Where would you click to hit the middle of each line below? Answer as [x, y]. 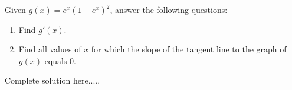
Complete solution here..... [53, 80]
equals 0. [60, 60]
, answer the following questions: [169, 9]
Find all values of [50, 49]
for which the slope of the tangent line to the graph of [189, 49]
